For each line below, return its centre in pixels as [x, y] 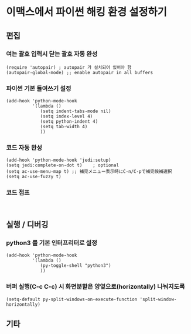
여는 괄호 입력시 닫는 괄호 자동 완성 [52, 54]
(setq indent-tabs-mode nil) [76, 111]
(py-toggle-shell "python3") [76, 266]
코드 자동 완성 [24, 148]
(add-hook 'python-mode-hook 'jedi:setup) [59, 160]
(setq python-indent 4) [69, 122]
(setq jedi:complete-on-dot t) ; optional [62, 165]
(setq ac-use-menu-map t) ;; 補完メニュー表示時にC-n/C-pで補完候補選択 [89, 172]
